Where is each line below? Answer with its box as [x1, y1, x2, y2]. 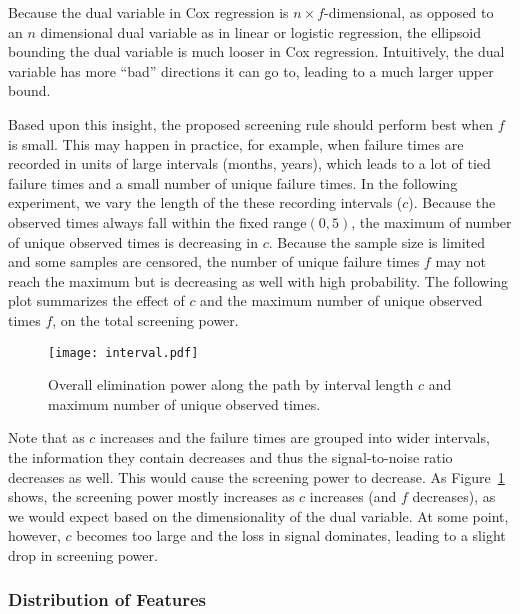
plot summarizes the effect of [8, 290, 185, 311]
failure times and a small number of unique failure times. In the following [8, 172, 458, 193]
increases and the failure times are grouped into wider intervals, [100, 427, 490, 448]
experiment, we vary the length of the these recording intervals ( [8, 192, 403, 213]
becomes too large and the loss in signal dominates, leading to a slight [76, 525, 506, 546]
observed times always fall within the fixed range [8, 211, 307, 232]
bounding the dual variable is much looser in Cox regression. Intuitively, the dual [8, 41, 505, 62]
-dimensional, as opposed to [324, 2, 494, 22]
